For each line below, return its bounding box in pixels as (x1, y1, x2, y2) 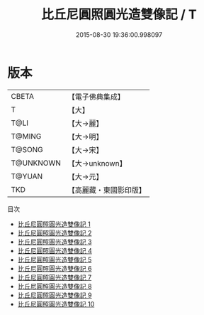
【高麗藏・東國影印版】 (67, 185, 147, 195)
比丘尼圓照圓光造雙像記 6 (17, 264, 92, 272)
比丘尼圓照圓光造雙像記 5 (17, 255, 92, 264)
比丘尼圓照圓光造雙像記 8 (17, 282, 92, 290)
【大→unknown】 (67, 158, 127, 168)
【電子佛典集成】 (67, 92, 125, 102)
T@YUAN (11, 171, 43, 181)
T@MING (11, 131, 42, 141)
